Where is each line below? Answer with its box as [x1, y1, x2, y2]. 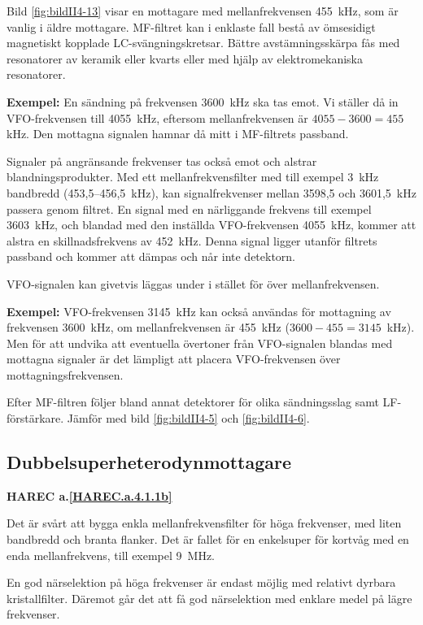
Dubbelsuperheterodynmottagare [7, 449, 292, 475]
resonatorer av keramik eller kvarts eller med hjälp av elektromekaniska [7, 50, 364, 67]
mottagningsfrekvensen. [7, 366, 124, 383]
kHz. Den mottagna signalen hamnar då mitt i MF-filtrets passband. [7, 125, 349, 142]
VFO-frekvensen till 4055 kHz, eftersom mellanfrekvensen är [7, 109, 308, 126]
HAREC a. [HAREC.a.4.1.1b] [7, 487, 172, 504]
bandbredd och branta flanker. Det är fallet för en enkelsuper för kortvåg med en [7, 531, 409, 548]
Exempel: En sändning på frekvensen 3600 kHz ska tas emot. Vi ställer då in [7, 93, 399, 110]
